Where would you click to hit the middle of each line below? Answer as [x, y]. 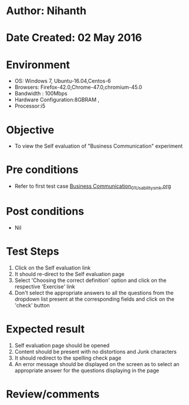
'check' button [32, 305]
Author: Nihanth [46, 11]
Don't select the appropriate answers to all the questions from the [94, 293]
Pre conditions [42, 170]
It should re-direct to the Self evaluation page [70, 274]
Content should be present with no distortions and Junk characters [96, 351]
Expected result [45, 329]
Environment [38, 64]
